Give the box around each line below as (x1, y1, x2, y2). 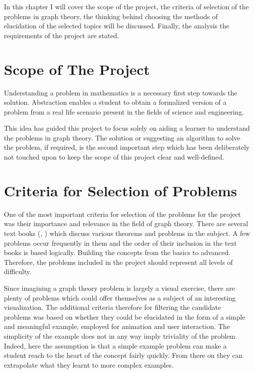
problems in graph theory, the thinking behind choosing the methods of (4, 11, 218, 21)
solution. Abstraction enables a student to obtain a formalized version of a (4, 97, 227, 107)
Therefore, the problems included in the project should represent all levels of (4, 256, 233, 267)
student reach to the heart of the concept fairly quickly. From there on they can (4, 350, 243, 360)
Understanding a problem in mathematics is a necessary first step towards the (4, 87, 237, 97)
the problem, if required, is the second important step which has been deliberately (4, 142, 250, 152)
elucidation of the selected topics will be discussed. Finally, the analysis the (4, 21, 230, 31)
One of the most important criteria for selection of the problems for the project (4, 209, 241, 219)
